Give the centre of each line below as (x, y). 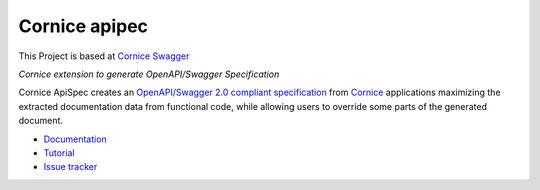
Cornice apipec (83, 26)
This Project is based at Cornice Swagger (104, 56)
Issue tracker (70, 167)
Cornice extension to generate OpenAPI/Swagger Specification (149, 74)
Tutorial (59, 152)
